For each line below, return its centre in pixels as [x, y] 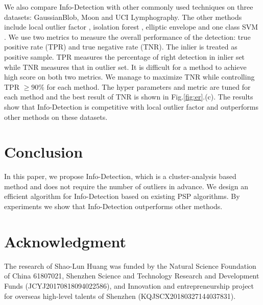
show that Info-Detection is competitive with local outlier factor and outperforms [131, 106]
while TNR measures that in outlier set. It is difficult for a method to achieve [125, 67]
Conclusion [44, 152]
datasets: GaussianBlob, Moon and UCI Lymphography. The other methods [123, 17]
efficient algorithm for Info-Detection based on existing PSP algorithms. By [122, 196]
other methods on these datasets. [56, 117]
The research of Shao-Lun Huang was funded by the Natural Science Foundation [130, 265]
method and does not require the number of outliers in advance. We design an [126, 186]
